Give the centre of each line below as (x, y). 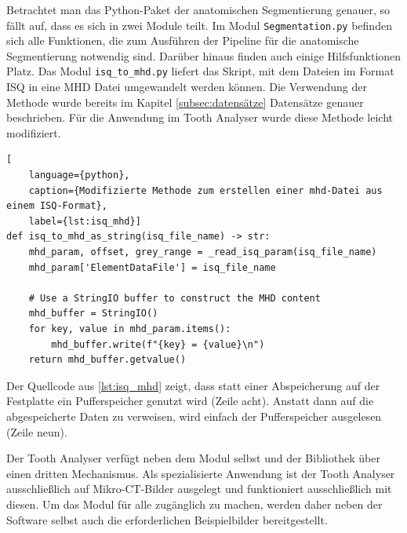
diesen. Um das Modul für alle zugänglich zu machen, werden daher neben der (194, 504)
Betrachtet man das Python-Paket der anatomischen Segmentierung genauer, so (198, 9)
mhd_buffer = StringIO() (93, 314)
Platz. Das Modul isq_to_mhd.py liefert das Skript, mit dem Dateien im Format (200, 71)
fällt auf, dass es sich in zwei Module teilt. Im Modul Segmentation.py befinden (199, 25)
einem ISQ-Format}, (57, 206)
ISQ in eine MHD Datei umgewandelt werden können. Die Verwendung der (187, 87)
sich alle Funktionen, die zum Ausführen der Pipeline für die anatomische (183, 40)
